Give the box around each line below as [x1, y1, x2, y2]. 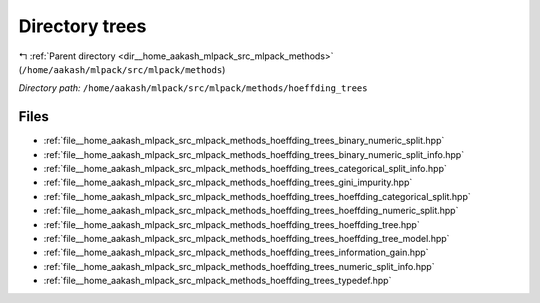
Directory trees [18, 15, 147, 37]
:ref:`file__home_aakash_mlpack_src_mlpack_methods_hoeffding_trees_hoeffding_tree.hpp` [43, 218, 420, 230]
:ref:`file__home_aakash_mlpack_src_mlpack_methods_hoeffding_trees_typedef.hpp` [43, 275, 392, 287]
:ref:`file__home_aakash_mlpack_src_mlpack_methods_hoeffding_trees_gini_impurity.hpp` [43, 176, 413, 189]
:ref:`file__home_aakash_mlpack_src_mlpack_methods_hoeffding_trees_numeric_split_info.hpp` [43, 260, 435, 272]
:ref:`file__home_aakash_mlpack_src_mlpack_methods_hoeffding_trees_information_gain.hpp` [43, 246, 429, 259]
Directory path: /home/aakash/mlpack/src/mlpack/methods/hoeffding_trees [18, 82, 368, 94]
